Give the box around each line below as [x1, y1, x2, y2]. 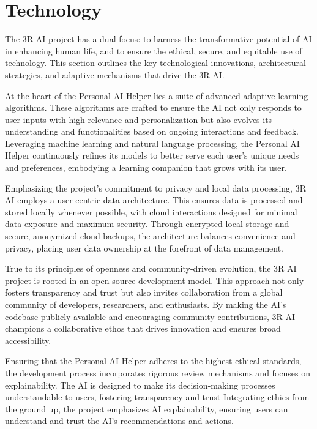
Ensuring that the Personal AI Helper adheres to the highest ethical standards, [5, 354, 302, 367]
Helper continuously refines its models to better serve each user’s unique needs [5, 149, 299, 162]
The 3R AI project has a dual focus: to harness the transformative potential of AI [5, 32, 312, 45]
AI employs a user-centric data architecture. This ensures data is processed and [5, 193, 303, 206]
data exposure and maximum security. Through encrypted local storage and [5, 217, 289, 230]
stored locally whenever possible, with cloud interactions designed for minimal [5, 205, 297, 218]
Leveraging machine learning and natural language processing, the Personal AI [5, 136, 300, 149]
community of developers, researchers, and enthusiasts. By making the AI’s [5, 298, 286, 310]
